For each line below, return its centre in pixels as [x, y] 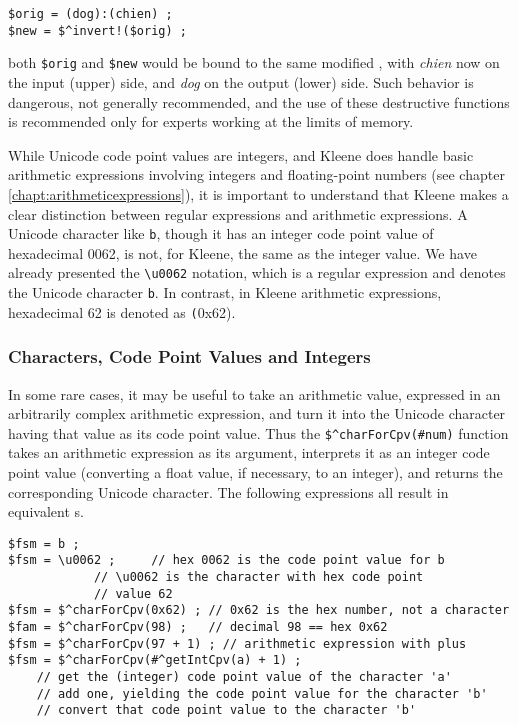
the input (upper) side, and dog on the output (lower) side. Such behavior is [241, 81]
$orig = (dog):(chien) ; [90, 14]
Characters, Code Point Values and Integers [189, 356]
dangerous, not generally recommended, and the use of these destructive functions [259, 101]
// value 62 [133, 593]
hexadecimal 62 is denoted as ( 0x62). [122, 311]
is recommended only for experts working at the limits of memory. [211, 121]
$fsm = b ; [44, 543]
